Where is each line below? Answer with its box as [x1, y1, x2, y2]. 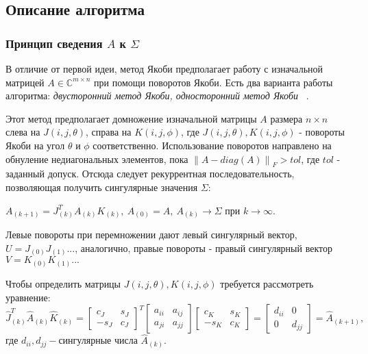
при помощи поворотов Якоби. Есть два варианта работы [94, 75, 333, 89]
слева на [5, 125, 40, 139]
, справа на [86, 125, 132, 139]
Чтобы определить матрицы [5, 276, 121, 290]
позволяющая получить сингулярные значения [5, 179, 198, 194]
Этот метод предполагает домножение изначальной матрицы [5, 111, 257, 125]
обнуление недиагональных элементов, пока [5, 151, 188, 166]
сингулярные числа [58, 336, 138, 346]
